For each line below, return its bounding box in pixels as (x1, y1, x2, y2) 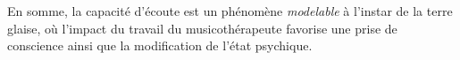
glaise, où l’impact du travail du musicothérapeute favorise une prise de (7, 19, 397, 37)
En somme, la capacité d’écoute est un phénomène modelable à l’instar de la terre (7, 2, 453, 19)
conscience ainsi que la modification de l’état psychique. (7, 36, 313, 55)
